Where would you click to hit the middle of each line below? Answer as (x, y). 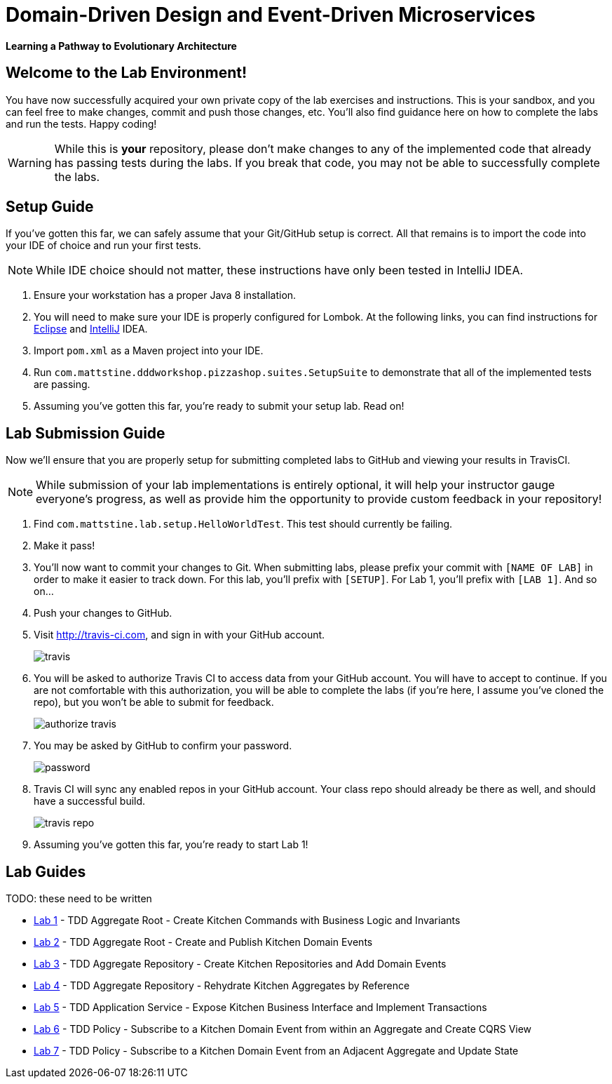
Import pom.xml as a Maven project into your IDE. (149, 351)
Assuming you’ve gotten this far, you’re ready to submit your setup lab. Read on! (219, 406)
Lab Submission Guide (86, 433)
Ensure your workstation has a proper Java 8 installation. (165, 295)
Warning (30, 162)
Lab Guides (46, 871)
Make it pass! (64, 546)
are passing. (62, 384)
